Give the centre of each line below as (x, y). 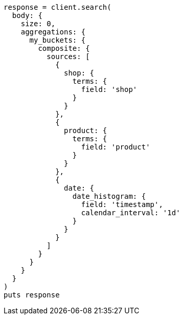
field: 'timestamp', (122, 204)
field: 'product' (116, 147)
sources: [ (68, 57)
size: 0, (38, 24)
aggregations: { (53, 32)
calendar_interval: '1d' (131, 213)
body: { (27, 15)
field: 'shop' (109, 89)
